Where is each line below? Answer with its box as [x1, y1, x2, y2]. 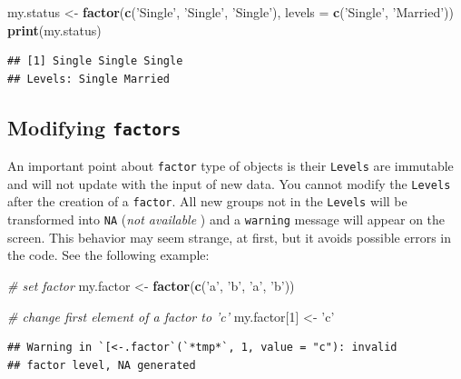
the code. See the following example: [7, 245, 210, 264]
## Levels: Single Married [7, 72, 170, 85]
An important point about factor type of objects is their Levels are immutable [7, 156, 454, 175]
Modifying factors [7, 113, 181, 141]
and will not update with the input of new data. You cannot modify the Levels [7, 174, 451, 193]
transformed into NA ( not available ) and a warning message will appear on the [7, 210, 446, 229]
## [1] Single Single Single [7, 55, 183, 68]
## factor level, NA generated [7, 358, 196, 372]
